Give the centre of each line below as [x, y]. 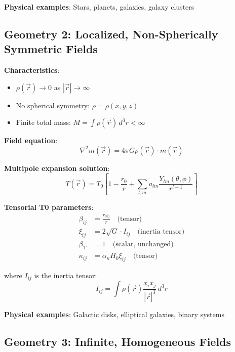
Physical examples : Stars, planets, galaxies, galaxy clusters [99, 7]
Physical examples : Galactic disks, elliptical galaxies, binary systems [114, 314]
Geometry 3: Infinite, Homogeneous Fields [118, 342]
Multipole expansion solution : [57, 168]
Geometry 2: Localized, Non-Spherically [111, 34]
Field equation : [31, 140]
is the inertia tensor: [66, 275]
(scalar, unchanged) [143, 245]
